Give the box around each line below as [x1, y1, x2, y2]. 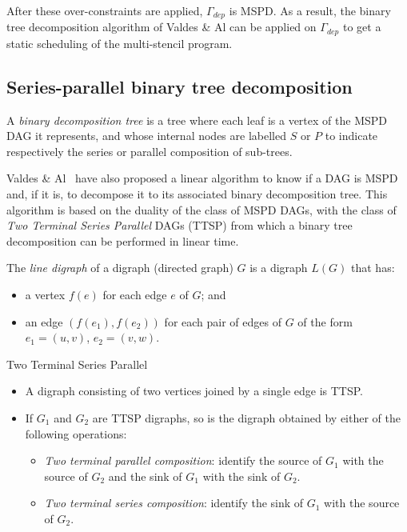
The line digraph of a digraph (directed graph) [6, 259, 233, 276]
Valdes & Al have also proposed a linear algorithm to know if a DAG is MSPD [6, 170, 398, 186]
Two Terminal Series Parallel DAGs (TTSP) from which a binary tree [6, 217, 353, 234]
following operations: [25, 425, 127, 442]
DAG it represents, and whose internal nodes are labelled [6, 127, 286, 144]
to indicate [325, 127, 378, 144]
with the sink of [202, 467, 281, 484]
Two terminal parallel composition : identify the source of [44, 452, 322, 469]
